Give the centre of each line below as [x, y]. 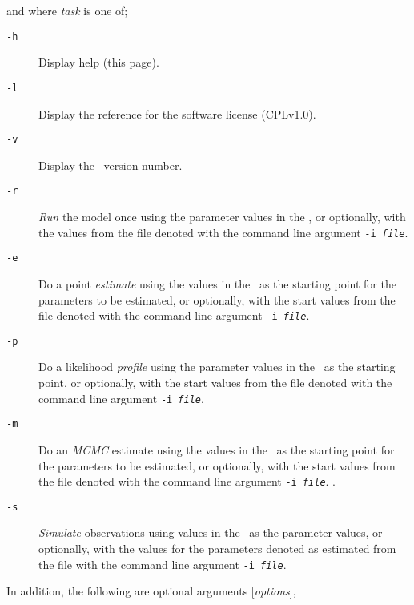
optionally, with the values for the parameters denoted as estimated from [217, 548]
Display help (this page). [99, 62]
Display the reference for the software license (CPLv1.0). [177, 113]
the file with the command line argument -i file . [163, 564]
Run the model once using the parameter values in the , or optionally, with [222, 216]
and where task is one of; [67, 10]
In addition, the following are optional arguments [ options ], [151, 591]
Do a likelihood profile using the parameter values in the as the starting [217, 367]
